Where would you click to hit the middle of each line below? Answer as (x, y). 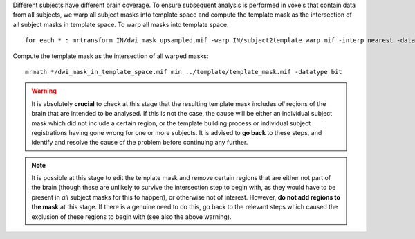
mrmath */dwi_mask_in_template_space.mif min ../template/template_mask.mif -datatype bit (184, 72)
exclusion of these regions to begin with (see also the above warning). (131, 216)
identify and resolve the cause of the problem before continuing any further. (140, 143)
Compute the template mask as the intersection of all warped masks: (111, 56)
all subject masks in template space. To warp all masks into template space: (121, 24)
